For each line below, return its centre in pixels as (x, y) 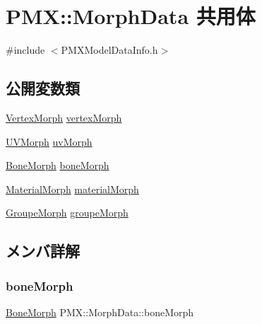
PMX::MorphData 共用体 (131, 16)
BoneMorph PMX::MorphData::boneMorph (100, 312)
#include (25, 50)
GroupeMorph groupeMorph (67, 213)
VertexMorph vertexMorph (64, 117)
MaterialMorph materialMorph (72, 189)
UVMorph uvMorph (49, 141)
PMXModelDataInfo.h (109, 50)
